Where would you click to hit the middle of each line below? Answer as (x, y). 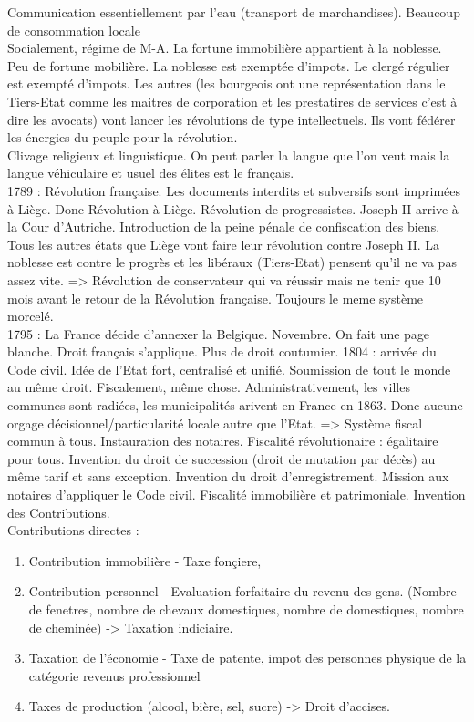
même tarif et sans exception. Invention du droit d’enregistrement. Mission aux (228, 476)
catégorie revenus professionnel (114, 675)
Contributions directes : (73, 530)
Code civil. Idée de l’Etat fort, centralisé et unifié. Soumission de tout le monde (229, 369)
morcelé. (31, 316)
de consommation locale (74, 30)
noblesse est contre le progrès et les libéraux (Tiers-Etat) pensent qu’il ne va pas (232, 262)
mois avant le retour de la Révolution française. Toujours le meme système (216, 298)
